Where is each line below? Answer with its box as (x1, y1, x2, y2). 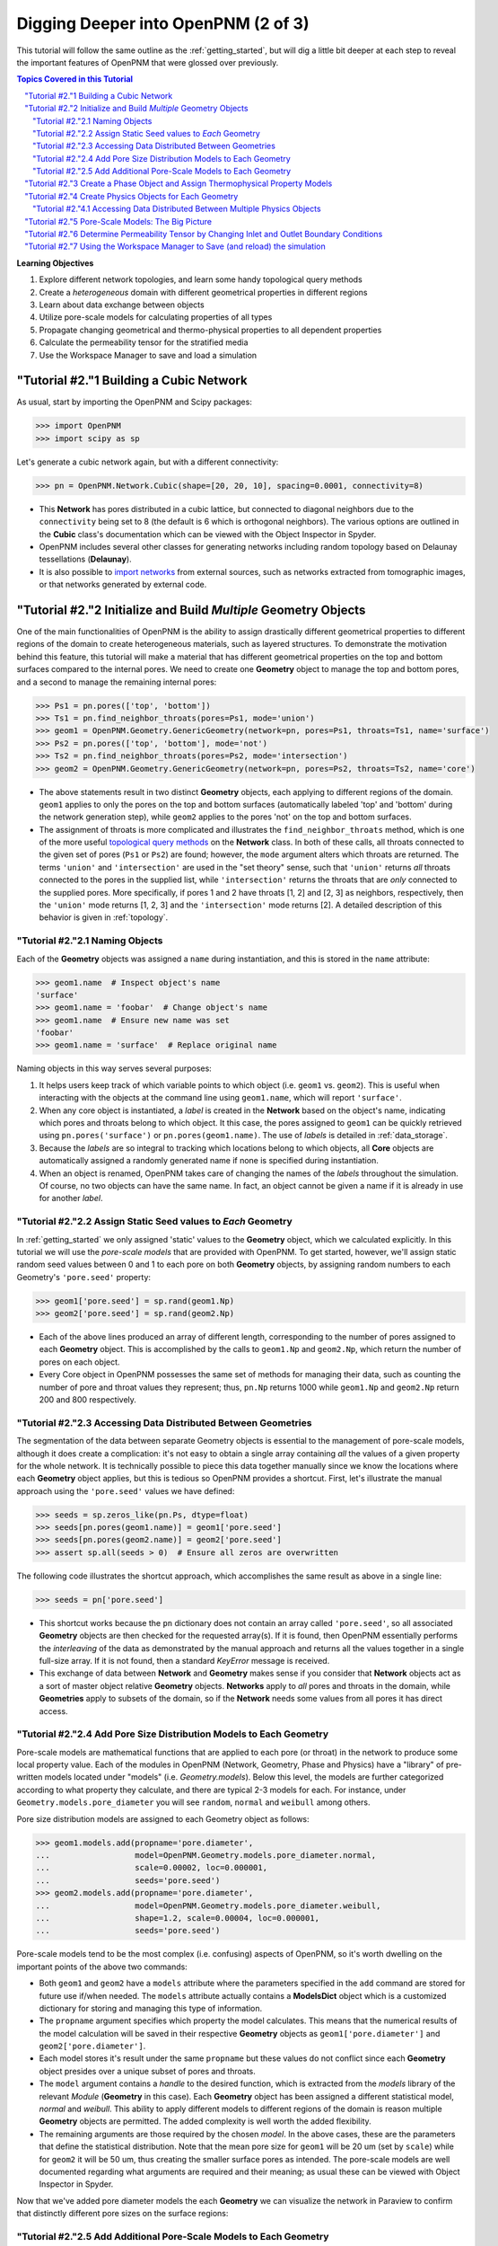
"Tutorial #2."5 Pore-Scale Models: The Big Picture (24, 216, 213, 226)
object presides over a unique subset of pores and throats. (39, 2065, 256, 2076)
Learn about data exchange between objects (39, 299, 205, 310)
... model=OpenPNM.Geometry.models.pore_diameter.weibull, (35, 1900, 381, 1911)
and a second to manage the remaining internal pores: (16, 676, 217, 687)
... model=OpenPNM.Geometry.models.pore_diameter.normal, (35, 1851, 377, 1861)
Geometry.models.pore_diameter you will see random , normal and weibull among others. (16, 1797, 371, 1808)
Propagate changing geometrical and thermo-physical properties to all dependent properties (39, 324, 382, 335)
